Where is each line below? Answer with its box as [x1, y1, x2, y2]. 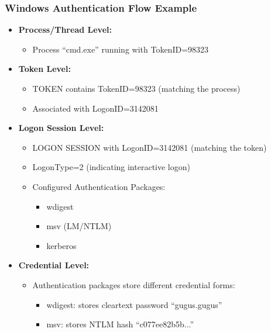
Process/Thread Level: [18, 23, 112, 36]
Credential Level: [18, 259, 90, 271]
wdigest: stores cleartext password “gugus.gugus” [46, 298, 222, 310]
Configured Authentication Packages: [32, 180, 166, 192]
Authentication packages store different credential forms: [32, 278, 235, 290]
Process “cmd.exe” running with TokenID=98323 [32, 43, 209, 55]
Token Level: [18, 63, 71, 75]
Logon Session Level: [18, 122, 104, 134]
